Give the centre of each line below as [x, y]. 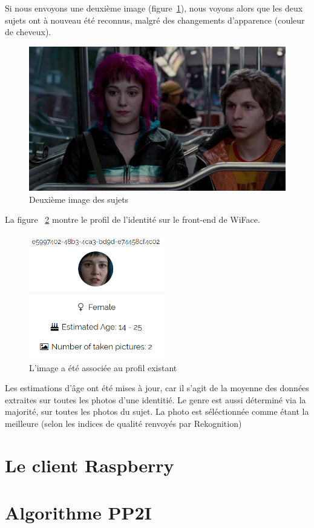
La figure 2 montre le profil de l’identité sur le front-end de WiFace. [132, 219]
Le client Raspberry [90, 465]
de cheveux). [28, 32]
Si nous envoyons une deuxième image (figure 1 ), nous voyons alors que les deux [154, 8]
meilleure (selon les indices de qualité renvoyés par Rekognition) [123, 424]
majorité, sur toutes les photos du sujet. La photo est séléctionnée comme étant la [157, 411]
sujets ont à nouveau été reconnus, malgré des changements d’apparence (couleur [155, 20]
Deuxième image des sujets [79, 199]
